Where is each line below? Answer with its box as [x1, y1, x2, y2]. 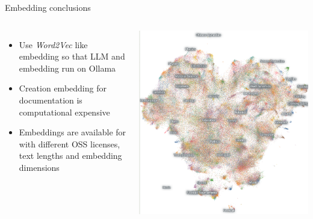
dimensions [19, 161, 60, 173]
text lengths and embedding [19, 149, 122, 162]
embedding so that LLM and [19, 50, 125, 63]
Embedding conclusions [5, 1, 91, 13]
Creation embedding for [19, 82, 107, 94]
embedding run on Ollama [19, 61, 116, 74]
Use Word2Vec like [19, 38, 88, 51]
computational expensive [19, 105, 110, 118]
